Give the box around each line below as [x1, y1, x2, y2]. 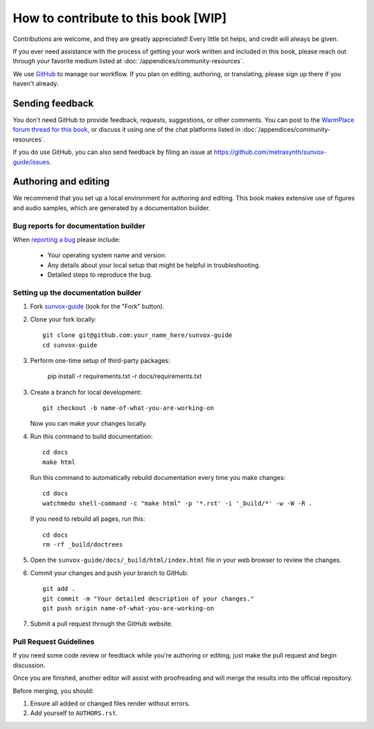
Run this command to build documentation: [30, 432, 153, 440]
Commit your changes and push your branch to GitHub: [30, 569, 188, 577]
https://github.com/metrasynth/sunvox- [213, 148, 327, 156]
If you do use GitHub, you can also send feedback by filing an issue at [12, 148, 213, 156]
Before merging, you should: [12, 687, 94, 695]
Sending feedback [12, 97, 93, 109]
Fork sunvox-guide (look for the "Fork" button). [30, 302, 165, 311]
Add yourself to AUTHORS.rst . [30, 709, 118, 717]
